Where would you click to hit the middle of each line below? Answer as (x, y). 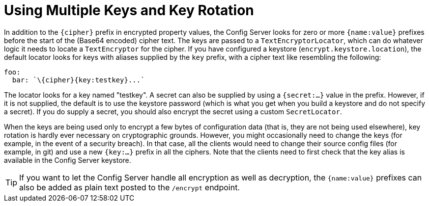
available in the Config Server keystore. (68, 160)
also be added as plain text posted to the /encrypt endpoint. (129, 187)
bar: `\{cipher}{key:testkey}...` (78, 80)
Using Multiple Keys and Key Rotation (129, 10)
